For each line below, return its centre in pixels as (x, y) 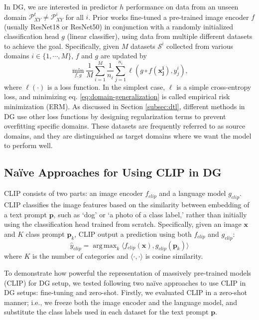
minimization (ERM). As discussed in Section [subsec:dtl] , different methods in (125, 106)
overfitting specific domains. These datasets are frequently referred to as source (125, 126)
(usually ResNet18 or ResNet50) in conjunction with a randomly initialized (119, 26)
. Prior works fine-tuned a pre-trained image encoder (169, 17)
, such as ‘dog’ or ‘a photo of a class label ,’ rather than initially (150, 214)
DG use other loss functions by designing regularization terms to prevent (115, 116)
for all (74, 17)
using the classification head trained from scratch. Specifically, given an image (123, 224)
